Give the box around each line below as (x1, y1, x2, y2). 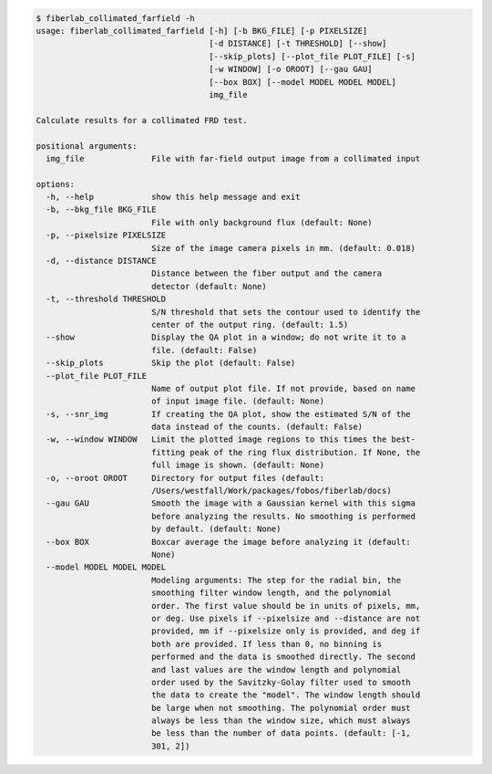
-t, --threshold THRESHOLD (46, 294, 167, 305)
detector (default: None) (150, 281, 268, 291)
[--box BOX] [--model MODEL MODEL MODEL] (209, 77, 396, 87)
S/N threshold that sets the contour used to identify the (150, 307, 421, 317)
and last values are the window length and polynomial (150, 664, 402, 675)
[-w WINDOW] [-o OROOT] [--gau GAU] (209, 64, 373, 75)
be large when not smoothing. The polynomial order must (150, 703, 412, 713)
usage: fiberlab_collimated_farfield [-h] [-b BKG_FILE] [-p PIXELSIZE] (36, 26, 368, 36)
